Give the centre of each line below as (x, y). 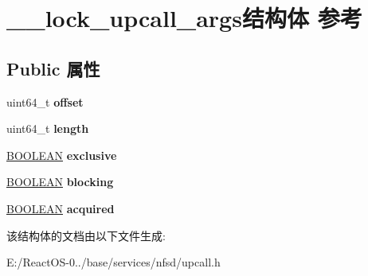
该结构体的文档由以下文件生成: (86, 235)
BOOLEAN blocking (60, 182)
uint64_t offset (45, 101)
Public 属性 (53, 68)
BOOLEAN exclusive (62, 155)
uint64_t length (48, 128)
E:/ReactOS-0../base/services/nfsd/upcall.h (114, 262)
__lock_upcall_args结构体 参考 (184, 18)
